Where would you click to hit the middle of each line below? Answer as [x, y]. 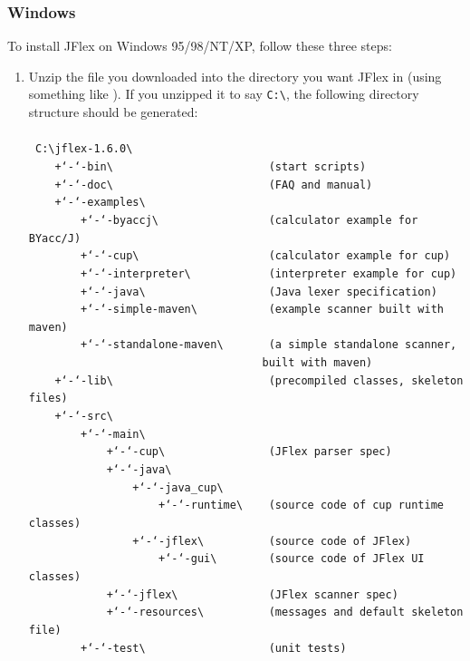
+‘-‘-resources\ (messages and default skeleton [285, 612]
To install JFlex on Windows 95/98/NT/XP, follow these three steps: [200, 46]
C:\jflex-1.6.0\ [84, 149]
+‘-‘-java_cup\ [178, 487]
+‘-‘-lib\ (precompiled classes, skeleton [259, 380]
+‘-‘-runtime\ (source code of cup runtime [301, 505]
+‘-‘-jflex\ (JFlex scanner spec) [252, 594]
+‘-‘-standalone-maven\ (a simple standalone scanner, [269, 345]
